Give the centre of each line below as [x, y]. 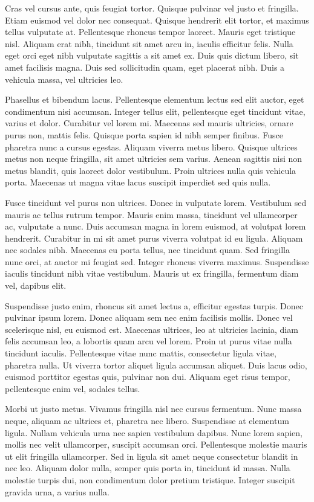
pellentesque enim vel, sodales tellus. [73, 388]
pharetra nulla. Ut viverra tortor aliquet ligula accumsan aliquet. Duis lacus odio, [156, 365]
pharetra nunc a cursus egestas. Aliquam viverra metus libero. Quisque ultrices [151, 146]
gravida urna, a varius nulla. [57, 491]
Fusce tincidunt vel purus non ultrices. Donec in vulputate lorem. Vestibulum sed [156, 202]
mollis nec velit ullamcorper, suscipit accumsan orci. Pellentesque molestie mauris [156, 444]
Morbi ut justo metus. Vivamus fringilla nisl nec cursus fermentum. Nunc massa [153, 409]
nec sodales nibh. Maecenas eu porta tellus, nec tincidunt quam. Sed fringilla [147, 250]
